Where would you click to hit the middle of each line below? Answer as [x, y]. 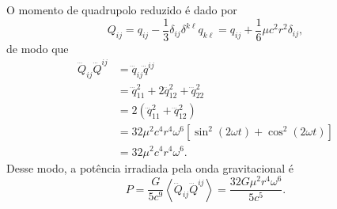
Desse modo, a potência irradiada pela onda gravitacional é [150, 167]
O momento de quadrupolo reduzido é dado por [122, 9]
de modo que [38, 48]
